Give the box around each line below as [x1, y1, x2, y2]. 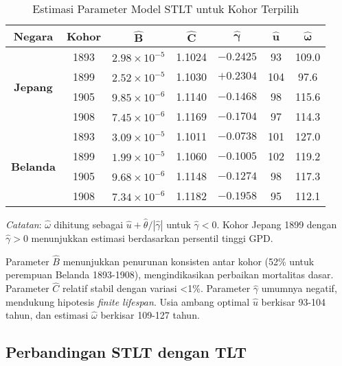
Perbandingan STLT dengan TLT [5, 341, 247, 363]
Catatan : [5, 217, 42, 231]
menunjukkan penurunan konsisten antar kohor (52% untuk [62, 254, 315, 268]
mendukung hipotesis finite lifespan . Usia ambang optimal [5, 294, 250, 308]
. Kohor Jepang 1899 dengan [216, 217, 337, 231]
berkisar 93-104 [261, 294, 326, 308]
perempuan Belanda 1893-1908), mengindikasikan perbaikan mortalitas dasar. [5, 267, 334, 282]
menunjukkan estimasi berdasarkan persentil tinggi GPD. [31, 231, 273, 245]
